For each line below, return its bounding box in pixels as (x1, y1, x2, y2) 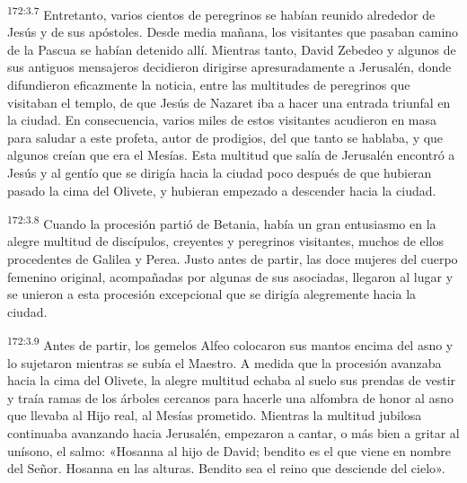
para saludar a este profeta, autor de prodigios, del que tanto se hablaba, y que (7, 127, 444, 146)
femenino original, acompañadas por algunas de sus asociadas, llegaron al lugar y (7, 267, 454, 285)
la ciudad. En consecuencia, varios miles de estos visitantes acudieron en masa (7, 110, 437, 129)
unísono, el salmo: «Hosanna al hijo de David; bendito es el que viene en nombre (7, 441, 452, 460)
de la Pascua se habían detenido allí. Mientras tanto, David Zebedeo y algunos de (7, 40, 456, 58)
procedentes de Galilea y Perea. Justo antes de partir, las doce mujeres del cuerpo (7, 250, 458, 268)
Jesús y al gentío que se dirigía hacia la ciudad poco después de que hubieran (7, 163, 432, 181)
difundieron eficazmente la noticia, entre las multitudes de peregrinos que (7, 75, 410, 94)
